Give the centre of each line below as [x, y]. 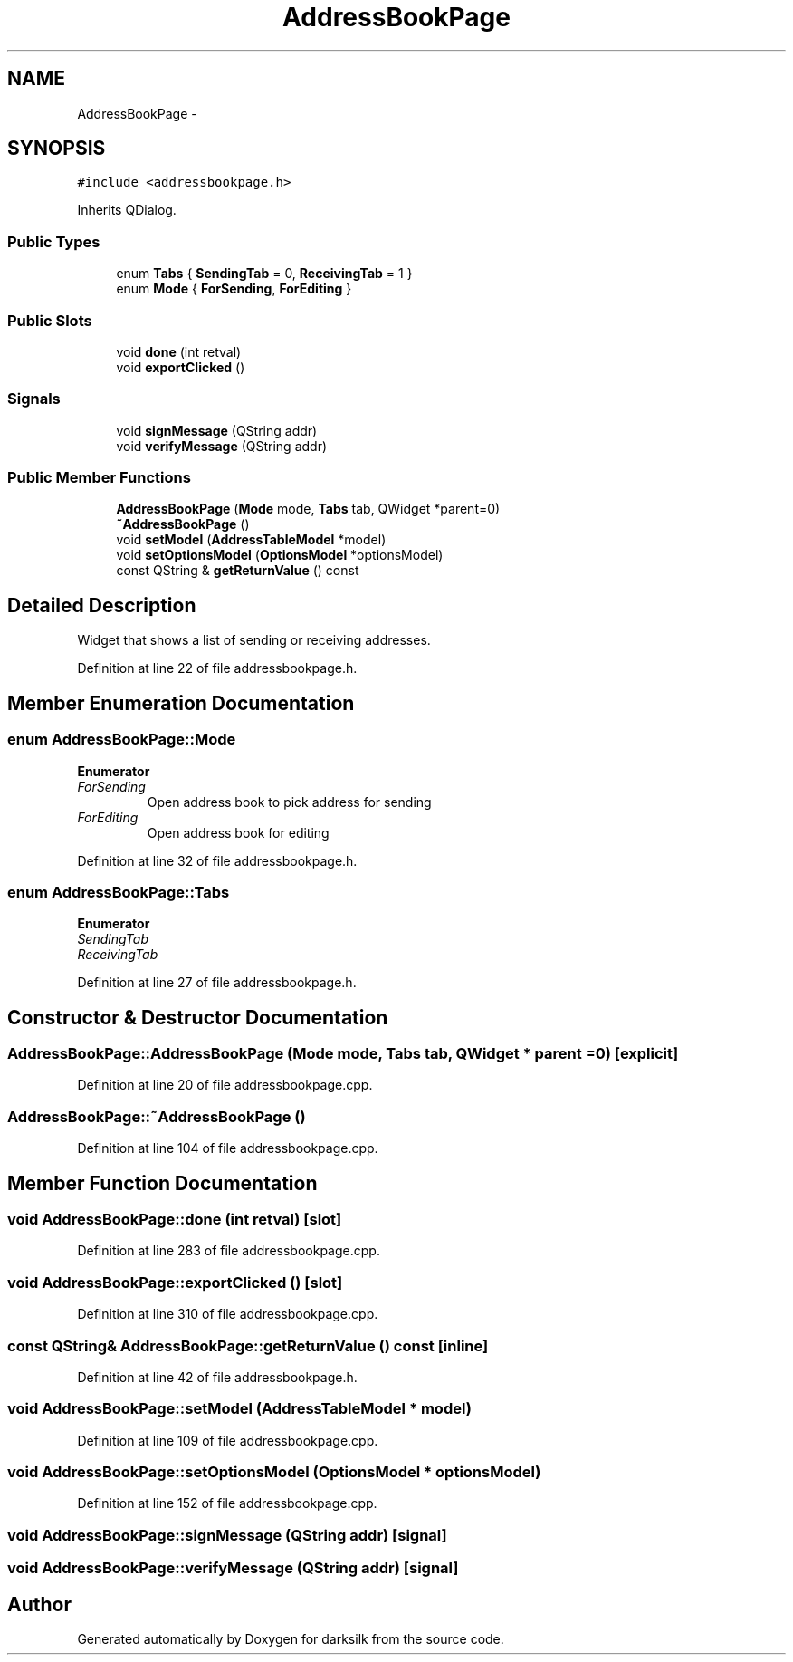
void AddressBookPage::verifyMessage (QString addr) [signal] [233, 1568]
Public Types [54, 241]
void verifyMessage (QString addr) [222, 446]
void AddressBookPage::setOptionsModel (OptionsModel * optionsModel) [274, 1472]
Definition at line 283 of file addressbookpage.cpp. [229, 1251]
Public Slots [50, 320]
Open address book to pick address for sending [289, 802]
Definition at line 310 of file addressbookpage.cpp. [228, 1314]
